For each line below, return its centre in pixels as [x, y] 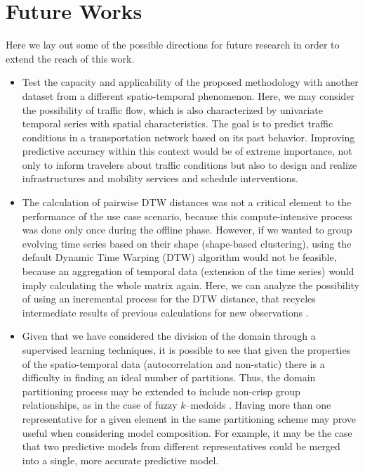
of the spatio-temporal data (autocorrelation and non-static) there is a [173, 363]
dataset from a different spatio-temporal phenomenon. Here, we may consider [188, 95]
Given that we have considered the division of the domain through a [169, 336]
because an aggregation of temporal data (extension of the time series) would [188, 271]
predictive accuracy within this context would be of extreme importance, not [187, 151]
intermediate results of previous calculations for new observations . [165, 312]
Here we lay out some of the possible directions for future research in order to [173, 45]
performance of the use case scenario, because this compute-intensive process [187, 216]
